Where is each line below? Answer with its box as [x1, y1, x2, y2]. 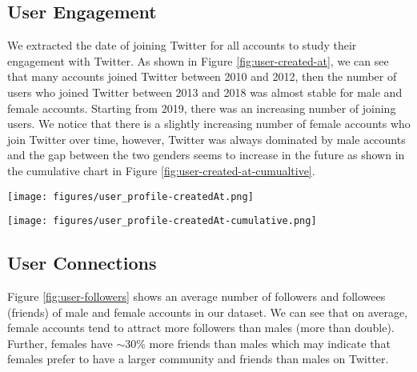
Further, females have [7, 334, 113, 351]
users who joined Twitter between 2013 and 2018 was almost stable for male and [7, 83, 403, 100]
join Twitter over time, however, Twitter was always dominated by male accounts [7, 130, 406, 147]
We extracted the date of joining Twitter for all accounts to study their [7, 37, 357, 54]
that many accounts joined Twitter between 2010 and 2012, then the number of [7, 68, 397, 85]
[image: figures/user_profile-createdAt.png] [7, 190, 254, 202]
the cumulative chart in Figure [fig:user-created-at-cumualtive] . [7, 162, 315, 178]
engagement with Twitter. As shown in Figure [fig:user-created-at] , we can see [7, 52, 389, 69]
